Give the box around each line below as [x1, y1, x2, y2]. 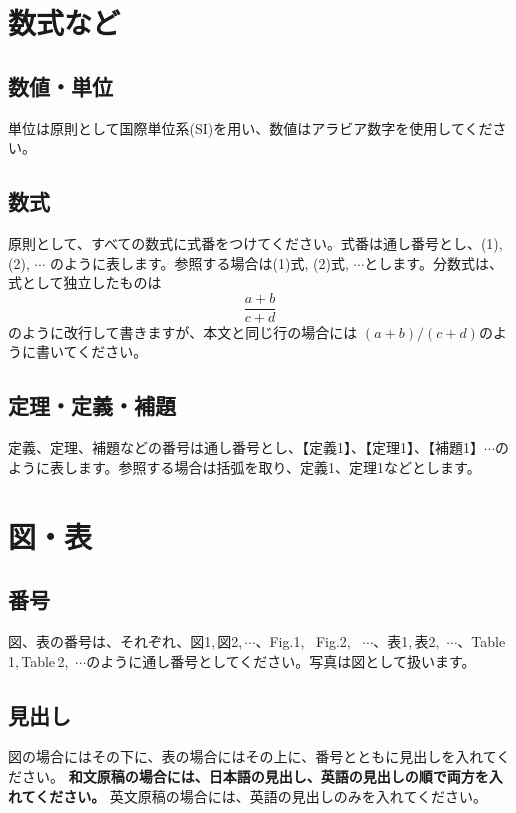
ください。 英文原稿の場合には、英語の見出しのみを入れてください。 [35, 785, 487, 806]
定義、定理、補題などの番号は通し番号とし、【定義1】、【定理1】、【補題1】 [8, 437, 484, 458]
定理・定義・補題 [8, 390, 176, 421]
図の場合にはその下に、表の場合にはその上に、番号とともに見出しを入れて [8, 746, 497, 767]
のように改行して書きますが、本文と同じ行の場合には [8, 321, 358, 342]
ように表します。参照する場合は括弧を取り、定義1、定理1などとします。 [8, 456, 481, 477]
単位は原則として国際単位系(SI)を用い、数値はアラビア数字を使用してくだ [8, 117, 493, 138]
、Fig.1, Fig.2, [255, 630, 351, 651]
